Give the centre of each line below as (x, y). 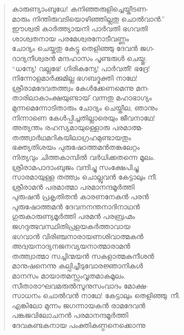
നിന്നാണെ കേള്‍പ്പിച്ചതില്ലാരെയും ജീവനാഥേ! (83, 117)
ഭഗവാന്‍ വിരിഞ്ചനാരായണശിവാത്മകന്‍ (78, 236)
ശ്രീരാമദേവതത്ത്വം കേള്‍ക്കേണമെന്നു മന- (80, 88)
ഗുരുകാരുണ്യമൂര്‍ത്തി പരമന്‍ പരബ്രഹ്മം (73, 216)
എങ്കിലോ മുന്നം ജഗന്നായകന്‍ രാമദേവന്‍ (78, 305)
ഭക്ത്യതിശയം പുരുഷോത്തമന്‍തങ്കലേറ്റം (76, 147)
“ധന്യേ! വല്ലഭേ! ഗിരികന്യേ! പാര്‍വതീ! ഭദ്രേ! (81, 68)
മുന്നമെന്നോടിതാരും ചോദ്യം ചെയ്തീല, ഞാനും (85, 107)
